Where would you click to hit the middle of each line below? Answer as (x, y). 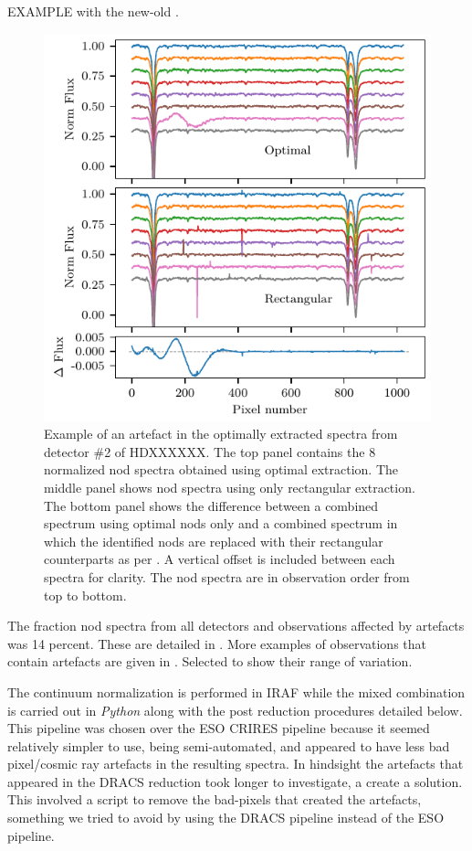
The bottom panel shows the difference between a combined (211, 505)
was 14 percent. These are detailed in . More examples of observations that (217, 643)
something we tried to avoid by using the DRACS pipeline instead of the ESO (226, 818)
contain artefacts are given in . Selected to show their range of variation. (210, 661)
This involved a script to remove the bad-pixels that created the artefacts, (215, 799)
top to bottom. (85, 595)
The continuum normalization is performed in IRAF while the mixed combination (236, 691)
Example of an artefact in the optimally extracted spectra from (221, 434)
